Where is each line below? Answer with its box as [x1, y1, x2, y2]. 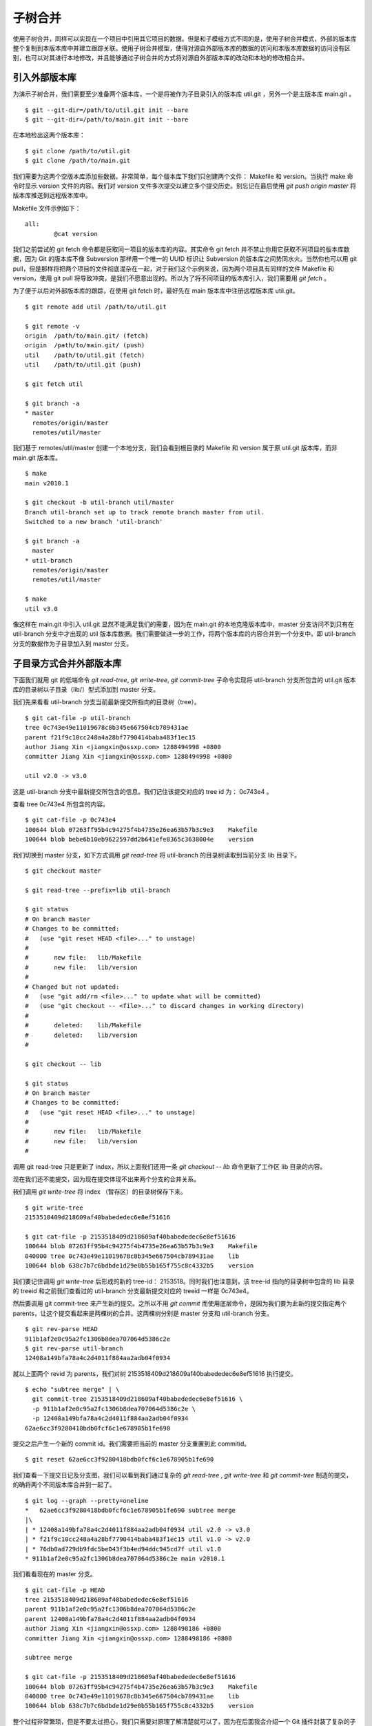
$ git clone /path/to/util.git [25, 147, 131, 155]
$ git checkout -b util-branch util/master [25, 498, 174, 507]
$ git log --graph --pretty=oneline [25, 1497, 149, 1504]
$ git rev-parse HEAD [25, 1326, 98, 1333]
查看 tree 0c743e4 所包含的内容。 [12, 799, 110, 808]
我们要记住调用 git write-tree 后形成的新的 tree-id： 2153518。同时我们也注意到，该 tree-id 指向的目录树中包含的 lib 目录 [12, 1277, 355, 1286]
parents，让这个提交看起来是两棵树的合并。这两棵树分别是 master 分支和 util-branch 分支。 [12, 1309, 273, 1317]
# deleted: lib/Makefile [25, 1022, 141, 1029]
